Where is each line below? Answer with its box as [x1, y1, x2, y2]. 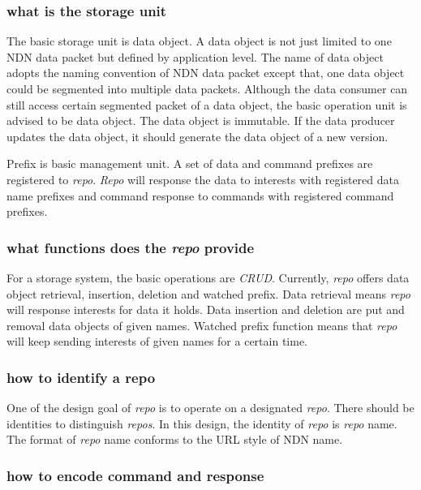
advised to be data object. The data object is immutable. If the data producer [6, 112, 395, 129]
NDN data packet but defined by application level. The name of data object [6, 48, 384, 65]
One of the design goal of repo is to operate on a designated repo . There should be [6, 399, 415, 416]
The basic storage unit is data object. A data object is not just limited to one [6, 32, 392, 49]
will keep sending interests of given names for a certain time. [6, 333, 307, 350]
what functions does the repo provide [6, 237, 255, 257]
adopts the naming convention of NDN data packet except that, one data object [6, 64, 405, 81]
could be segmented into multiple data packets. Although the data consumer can [6, 80, 408, 97]
